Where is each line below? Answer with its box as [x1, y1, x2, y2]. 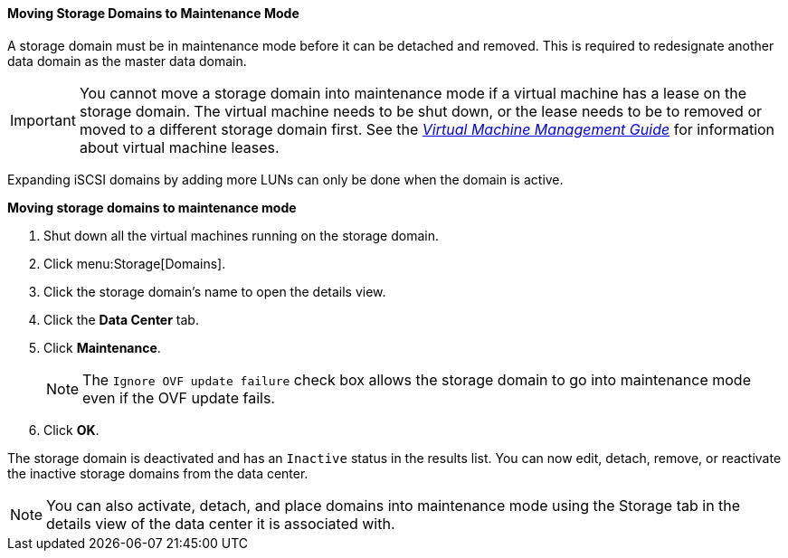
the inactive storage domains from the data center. [7, 465, 309, 481]
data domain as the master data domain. [7, 52, 247, 69]
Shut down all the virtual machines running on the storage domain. [43, 227, 439, 243]
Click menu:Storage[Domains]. [43, 255, 226, 271]
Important [10, 110, 76, 129]
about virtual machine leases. [79, 137, 280, 156]
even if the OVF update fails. [82, 388, 275, 407]
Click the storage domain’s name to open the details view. [43, 283, 386, 299]
